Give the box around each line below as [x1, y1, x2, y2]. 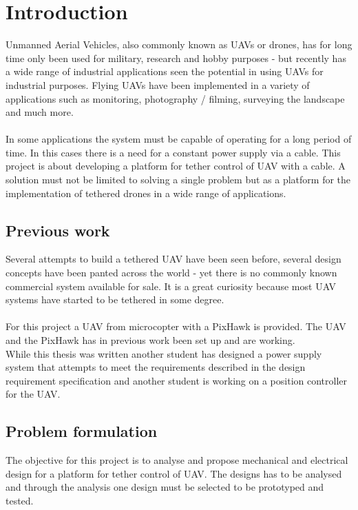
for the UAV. [6, 387, 61, 401]
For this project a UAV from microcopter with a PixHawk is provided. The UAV [6, 319, 346, 334]
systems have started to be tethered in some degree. [6, 292, 224, 307]
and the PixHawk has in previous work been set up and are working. [6, 333, 295, 347]
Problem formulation [6, 420, 158, 442]
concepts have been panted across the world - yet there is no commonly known [6, 265, 337, 280]
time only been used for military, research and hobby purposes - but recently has [6, 50, 346, 65]
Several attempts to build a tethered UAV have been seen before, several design [6, 252, 341, 266]
